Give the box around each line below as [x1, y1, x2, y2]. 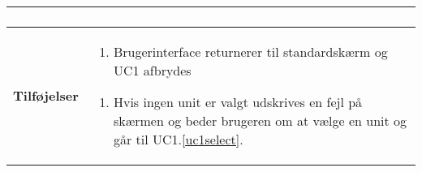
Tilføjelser [13, 86, 79, 105]
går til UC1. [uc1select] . [113, 130, 243, 148]
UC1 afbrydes [113, 61, 192, 80]
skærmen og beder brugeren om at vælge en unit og [113, 111, 407, 130]
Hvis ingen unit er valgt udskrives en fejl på [113, 92, 363, 111]
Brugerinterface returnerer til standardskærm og [113, 42, 388, 61]
